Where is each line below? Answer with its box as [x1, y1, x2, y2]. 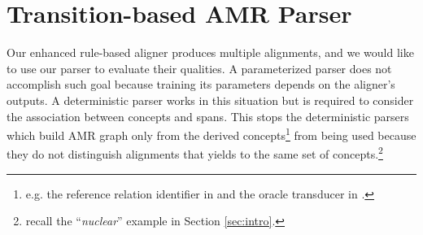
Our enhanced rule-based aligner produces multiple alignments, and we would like [7, 44, 414, 61]
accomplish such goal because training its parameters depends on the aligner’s [7, 76, 395, 93]
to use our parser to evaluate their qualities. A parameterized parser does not [7, 59, 392, 76]
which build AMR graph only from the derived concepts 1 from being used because [7, 124, 416, 143]
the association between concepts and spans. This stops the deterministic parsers [7, 107, 409, 124]
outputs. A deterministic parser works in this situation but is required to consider [7, 91, 414, 108]
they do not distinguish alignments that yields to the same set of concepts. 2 [7, 143, 383, 162]
